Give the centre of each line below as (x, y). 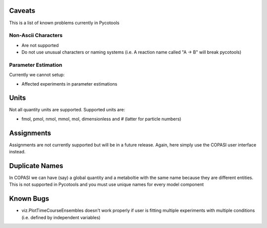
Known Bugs (29, 199)
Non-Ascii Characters (36, 36)
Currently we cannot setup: (37, 75)
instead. (17, 152)
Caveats (22, 11)
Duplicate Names (36, 166)
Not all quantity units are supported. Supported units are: (67, 110)
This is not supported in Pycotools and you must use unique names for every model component (107, 184)
